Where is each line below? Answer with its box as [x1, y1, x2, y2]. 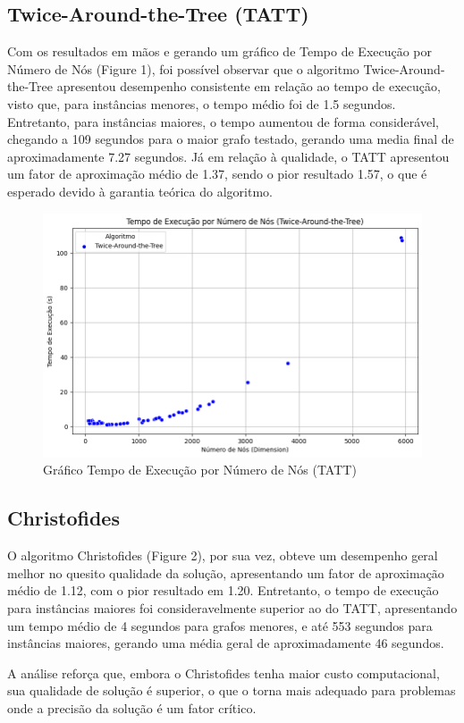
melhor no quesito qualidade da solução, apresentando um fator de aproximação [7, 563, 444, 582]
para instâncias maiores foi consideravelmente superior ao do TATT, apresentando [7, 599, 458, 618]
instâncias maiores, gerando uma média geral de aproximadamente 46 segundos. [7, 634, 444, 652]
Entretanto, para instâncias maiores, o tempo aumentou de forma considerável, [7, 112, 439, 130]
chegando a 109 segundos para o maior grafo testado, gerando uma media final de [7, 130, 454, 148]
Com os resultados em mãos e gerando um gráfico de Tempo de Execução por [7, 42, 433, 61]
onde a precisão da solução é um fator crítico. [7, 699, 257, 718]
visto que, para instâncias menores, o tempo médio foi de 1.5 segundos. [7, 94, 396, 113]
